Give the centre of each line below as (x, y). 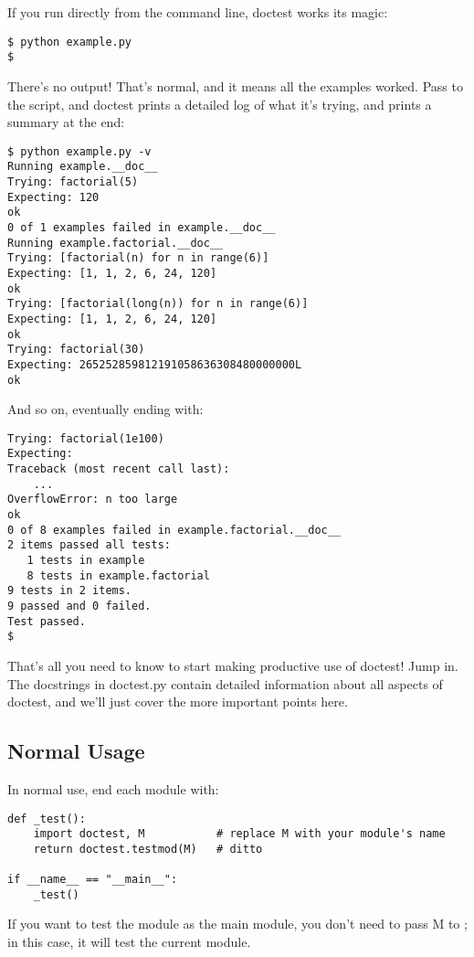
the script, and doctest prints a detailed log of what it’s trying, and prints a (220, 104)
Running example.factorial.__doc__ (116, 243)
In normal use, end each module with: (113, 788)
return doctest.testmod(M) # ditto (148, 849)
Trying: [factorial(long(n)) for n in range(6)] (158, 304)
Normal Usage (76, 751)
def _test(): (47, 819)
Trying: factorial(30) (76, 350)
